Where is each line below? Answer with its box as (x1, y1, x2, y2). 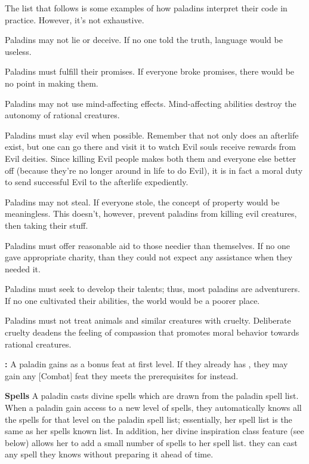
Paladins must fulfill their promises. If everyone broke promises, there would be (5, 65, 295, 78)
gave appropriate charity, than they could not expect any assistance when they (5, 251, 293, 263)
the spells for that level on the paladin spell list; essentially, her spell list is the (5, 413, 292, 425)
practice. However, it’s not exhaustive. (5, 13, 144, 26)
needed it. (5, 262, 41, 275)
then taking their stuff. (5, 219, 88, 231)
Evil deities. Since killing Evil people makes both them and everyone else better (5, 152, 296, 164)
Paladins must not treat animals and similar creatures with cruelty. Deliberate (5, 314, 291, 327)
